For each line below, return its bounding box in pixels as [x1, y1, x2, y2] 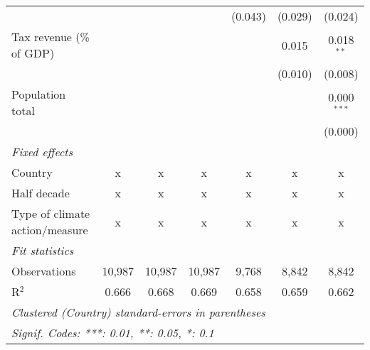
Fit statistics [11, 242, 74, 258]
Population [11, 86, 66, 102]
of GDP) [11, 45, 55, 61]
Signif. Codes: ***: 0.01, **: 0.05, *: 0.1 [11, 324, 214, 341]
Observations [11, 263, 76, 279]
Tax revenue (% [11, 28, 90, 45]
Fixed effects [11, 143, 73, 160]
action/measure [11, 222, 88, 238]
